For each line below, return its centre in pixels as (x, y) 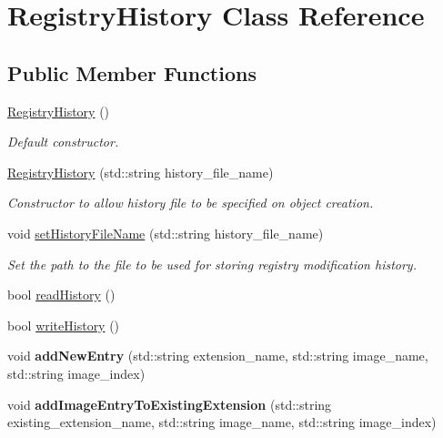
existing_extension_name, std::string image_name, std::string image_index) (222, 422)
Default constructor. (63, 142)
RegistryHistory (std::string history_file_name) (141, 172)
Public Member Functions (132, 72)
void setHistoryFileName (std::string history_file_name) (166, 233)
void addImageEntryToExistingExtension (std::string (170, 404)
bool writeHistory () (64, 325)
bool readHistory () (61, 295)
